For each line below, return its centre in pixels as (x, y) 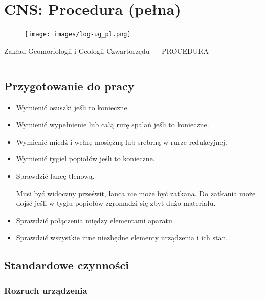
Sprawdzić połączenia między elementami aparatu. (95, 220)
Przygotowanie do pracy (69, 86)
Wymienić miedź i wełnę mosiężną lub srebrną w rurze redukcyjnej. (121, 141)
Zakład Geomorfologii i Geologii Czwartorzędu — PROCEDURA (106, 50)
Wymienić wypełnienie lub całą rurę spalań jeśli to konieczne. (113, 124)
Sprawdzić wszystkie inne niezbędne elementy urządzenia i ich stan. (122, 237)
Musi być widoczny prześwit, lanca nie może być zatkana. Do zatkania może (136, 193)
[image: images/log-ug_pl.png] (78, 34)
